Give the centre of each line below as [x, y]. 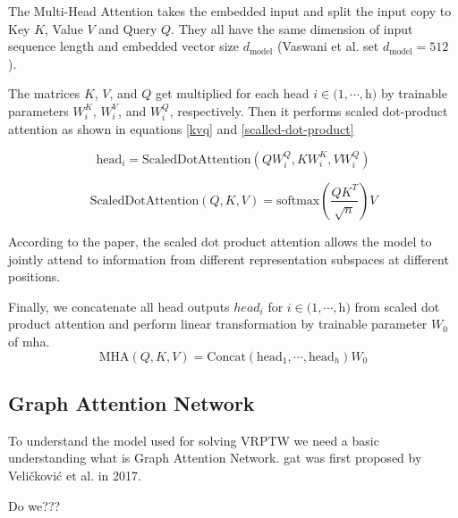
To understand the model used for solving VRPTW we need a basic [194, 440]
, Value [64, 28]
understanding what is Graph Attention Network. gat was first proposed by [215, 458]
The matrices [44, 93]
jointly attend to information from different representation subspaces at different [229, 259]
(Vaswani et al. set [328, 46]
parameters [38, 110]
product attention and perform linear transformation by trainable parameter [218, 324]
